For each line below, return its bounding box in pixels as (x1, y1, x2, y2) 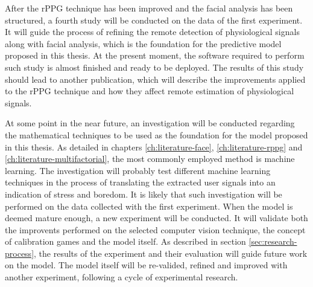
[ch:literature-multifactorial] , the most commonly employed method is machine (5, 152, 295, 165)
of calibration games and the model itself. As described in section (5, 235, 246, 248)
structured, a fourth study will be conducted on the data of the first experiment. (5, 13, 303, 26)
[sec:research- (248, 235, 297, 248)
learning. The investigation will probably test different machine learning (5, 164, 271, 176)
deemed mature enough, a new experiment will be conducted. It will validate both (5, 211, 308, 224)
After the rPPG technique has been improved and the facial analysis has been (5, 2, 293, 14)
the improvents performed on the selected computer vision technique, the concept (5, 223, 306, 236)
